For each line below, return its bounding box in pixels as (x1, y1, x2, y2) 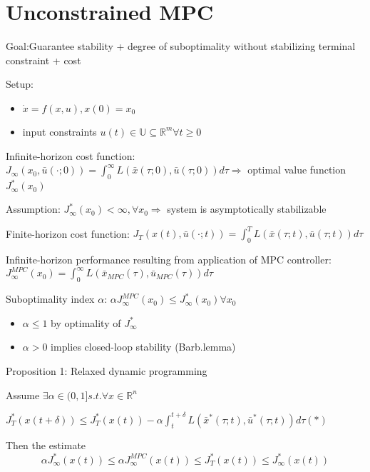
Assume (6, 387, 40, 402)
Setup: (6, 76, 34, 91)
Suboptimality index (6, 291, 95, 306)
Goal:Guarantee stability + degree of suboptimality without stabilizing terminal (6, 39, 356, 54)
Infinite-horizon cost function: (6, 148, 135, 163)
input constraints (22, 124, 97, 139)
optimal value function (247, 162, 346, 177)
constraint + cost (6, 52, 81, 67)
